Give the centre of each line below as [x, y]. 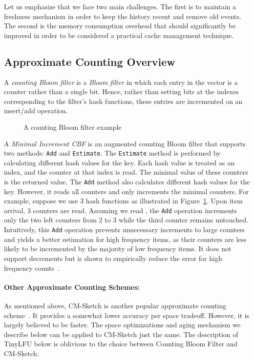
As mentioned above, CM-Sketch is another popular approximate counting [115, 305]
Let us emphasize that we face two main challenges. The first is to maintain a [120, 6]
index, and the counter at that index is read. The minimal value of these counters [126, 172]
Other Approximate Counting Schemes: [72, 287]
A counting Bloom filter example [73, 127]
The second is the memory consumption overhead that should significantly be [120, 26]
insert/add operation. [36, 110]
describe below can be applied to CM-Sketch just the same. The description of [121, 334]
